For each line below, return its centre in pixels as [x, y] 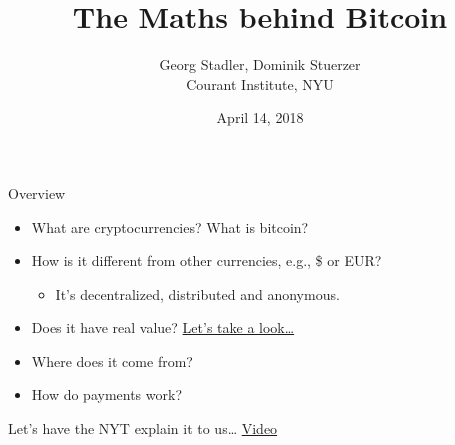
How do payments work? [107, 394]
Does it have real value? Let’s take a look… [163, 327]
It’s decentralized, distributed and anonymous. [197, 293]
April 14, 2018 [260, 117]
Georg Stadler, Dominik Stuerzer [260, 64]
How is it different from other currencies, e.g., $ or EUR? [206, 260]
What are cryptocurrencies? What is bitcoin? [170, 226]
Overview [37, 192]
